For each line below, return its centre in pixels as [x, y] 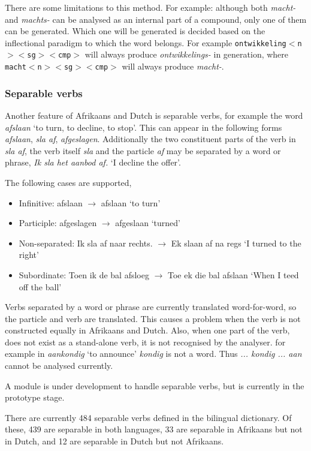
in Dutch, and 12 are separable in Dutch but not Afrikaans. [114, 441]
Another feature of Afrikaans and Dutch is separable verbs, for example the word [154, 115]
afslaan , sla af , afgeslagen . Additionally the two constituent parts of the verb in [150, 139]
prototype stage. [35, 397]
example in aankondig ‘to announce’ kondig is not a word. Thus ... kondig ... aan [153, 354]
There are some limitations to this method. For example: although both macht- [150, 7]
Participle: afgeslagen [58, 223]
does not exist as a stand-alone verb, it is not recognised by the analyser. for [145, 342]
